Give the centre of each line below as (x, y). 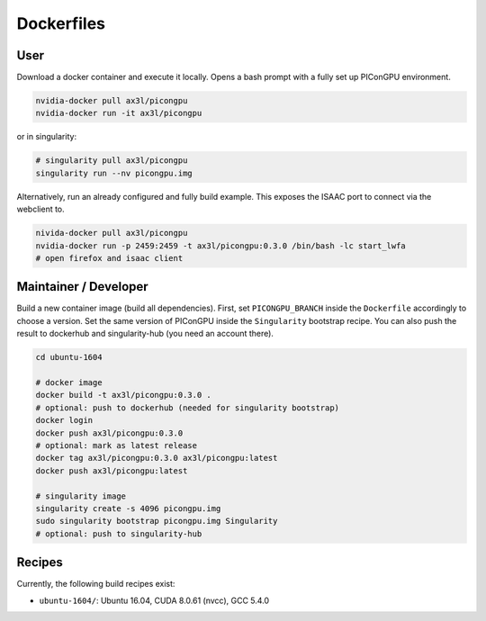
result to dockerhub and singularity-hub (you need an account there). (145, 334)
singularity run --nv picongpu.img (114, 173)
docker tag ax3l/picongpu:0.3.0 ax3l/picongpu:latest (157, 458)
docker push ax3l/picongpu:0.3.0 (109, 433)
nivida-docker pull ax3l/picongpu (112, 233)
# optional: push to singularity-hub (119, 534)
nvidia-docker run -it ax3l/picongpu (119, 113)
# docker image (69, 382)
